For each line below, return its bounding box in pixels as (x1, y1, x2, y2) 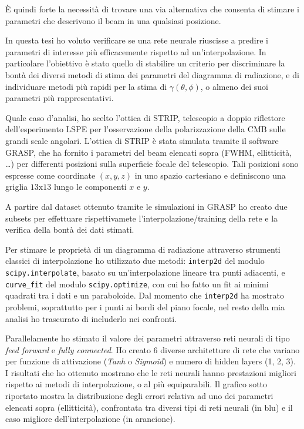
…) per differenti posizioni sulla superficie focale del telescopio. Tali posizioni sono (5, 157, 299, 170)
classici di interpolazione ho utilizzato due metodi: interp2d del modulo (5, 254, 265, 267)
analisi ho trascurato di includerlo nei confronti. (5, 312, 177, 324)
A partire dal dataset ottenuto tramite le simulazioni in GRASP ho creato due (5, 200, 288, 212)
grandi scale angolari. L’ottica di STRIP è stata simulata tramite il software (5, 134, 279, 146)
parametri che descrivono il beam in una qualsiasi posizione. (5, 14, 221, 26)
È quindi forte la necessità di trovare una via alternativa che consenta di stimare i (5, 3, 299, 15)
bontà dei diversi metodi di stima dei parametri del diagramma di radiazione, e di (5, 68, 299, 81)
